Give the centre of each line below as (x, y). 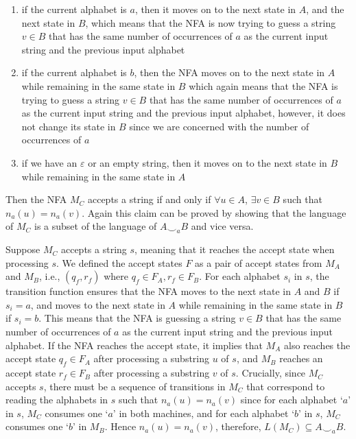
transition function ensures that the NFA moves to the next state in (148, 291)
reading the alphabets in (57, 400)
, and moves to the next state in (98, 304)
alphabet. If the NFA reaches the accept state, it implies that (134, 345)
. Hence (120, 426)
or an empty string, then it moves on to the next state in (207, 162)
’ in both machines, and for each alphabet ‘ (204, 413)
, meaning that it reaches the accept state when (235, 249)
